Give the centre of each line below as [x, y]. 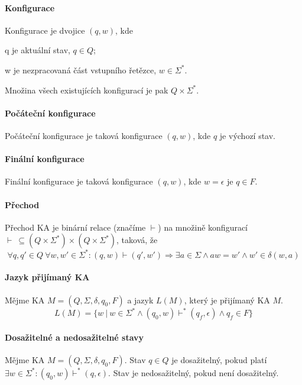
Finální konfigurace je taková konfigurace [79, 181]
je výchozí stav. [248, 135]
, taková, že [137, 240]
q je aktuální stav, [38, 50]
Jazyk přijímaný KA [47, 277]
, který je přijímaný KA [227, 300]
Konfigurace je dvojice [45, 30]
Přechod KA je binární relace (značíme [75, 227]
